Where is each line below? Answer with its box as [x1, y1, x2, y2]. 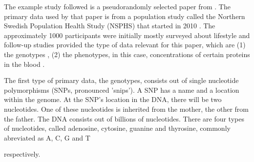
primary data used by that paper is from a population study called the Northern [4, 11, 245, 21]
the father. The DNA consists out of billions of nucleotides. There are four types [4, 113, 244, 123]
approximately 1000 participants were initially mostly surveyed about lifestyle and [4, 30, 250, 40]
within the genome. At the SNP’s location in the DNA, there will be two [4, 94, 222, 104]
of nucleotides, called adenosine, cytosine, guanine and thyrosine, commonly [4, 123, 231, 133]
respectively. [4, 149, 41, 159]
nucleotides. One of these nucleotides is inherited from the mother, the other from [4, 103, 249, 114]
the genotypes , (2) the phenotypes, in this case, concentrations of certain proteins [4, 49, 250, 59]
